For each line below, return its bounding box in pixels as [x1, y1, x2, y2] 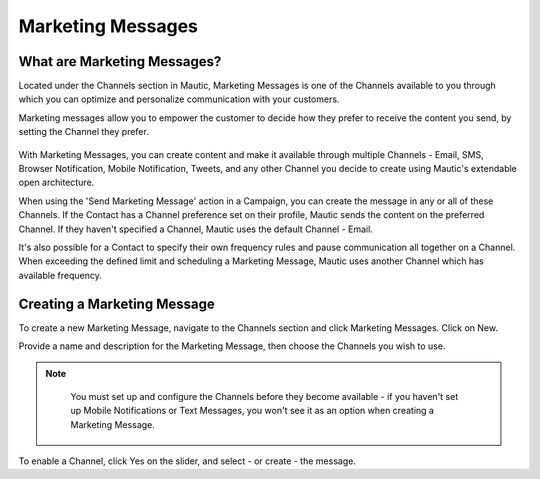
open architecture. [18, 176, 95, 189]
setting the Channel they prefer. [18, 126, 149, 138]
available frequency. [18, 269, 102, 281]
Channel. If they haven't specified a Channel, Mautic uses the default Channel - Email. [18, 223, 374, 235]
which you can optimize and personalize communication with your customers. [18, 93, 340, 105]
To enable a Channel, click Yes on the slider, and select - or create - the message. [18, 455, 357, 467]
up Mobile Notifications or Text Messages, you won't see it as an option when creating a [70, 405, 435, 417]
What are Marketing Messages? [18, 53, 222, 70]
